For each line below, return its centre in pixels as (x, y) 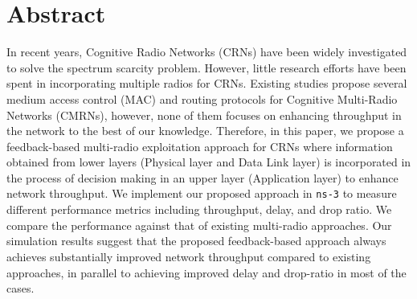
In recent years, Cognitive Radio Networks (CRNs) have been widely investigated (207, 52)
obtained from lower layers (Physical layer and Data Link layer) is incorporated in (209, 162)
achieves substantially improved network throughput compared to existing (189, 256)
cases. (20, 288)
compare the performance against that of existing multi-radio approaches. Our (199, 225)
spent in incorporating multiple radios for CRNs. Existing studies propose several (207, 83)
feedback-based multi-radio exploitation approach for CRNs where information (200, 146)
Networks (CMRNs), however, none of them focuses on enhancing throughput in (204, 115)
